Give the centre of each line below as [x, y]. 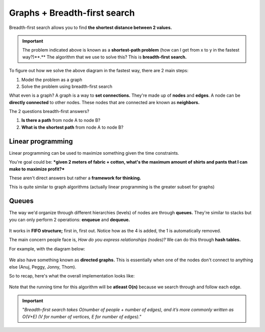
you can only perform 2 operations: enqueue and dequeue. [69, 220]
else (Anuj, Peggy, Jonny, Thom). [43, 267]
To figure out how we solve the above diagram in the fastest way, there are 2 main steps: [99, 71]
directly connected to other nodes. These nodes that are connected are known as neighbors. [104, 102]
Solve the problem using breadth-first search [67, 86]
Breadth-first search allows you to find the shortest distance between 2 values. [91, 28]
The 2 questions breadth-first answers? [49, 111]
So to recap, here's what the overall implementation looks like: [72, 276]
